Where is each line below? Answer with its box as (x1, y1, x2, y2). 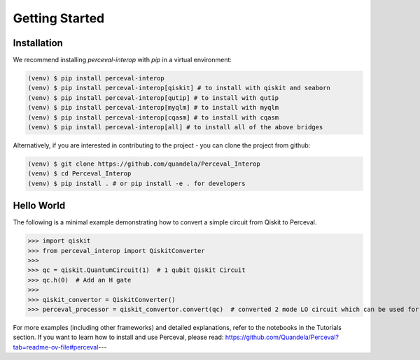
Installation (13, 37, 63, 49)
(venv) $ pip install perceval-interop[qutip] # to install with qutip (27, 94, 279, 101)
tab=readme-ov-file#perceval (13, 343, 99, 351)
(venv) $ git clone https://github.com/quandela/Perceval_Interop (27, 159, 260, 168)
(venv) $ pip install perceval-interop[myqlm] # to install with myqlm (27, 103, 279, 112)
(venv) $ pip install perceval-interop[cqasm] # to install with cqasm (27, 113, 279, 122)
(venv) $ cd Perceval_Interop (27, 170, 132, 178)
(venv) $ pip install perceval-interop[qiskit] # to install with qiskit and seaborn (27, 84, 330, 92)
